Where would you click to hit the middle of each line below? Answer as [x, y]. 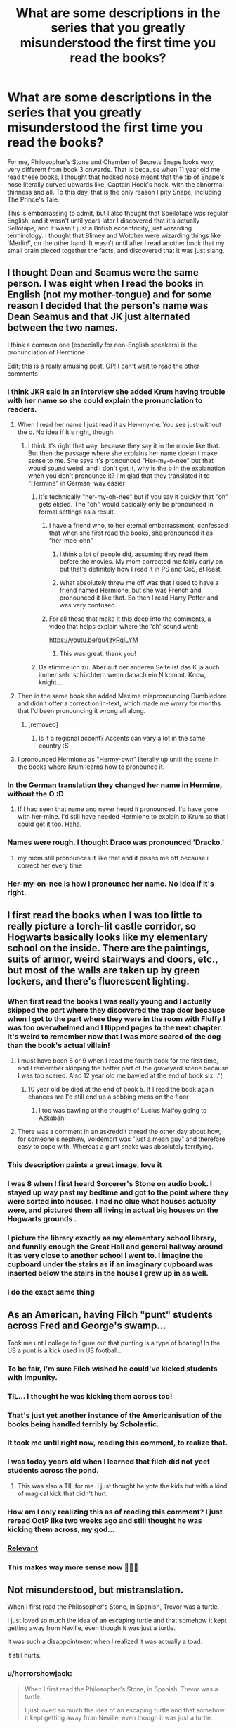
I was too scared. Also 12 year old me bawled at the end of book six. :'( [120, 1075]
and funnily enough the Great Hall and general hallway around [115, 1247]
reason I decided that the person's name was [108, 306]
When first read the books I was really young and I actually [109, 1001]
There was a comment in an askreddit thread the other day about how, [119, 1132]
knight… [50, 682]
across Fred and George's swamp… [87, 1326]
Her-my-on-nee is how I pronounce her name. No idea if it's [111, 884]
